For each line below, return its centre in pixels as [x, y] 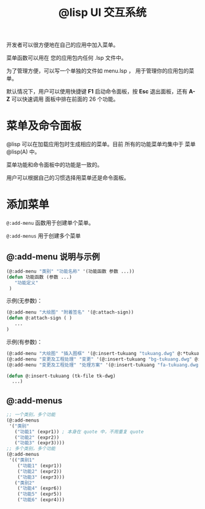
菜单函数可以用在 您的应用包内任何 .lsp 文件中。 [67, 58]
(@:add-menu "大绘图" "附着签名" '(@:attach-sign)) [70, 312]
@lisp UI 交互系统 [103, 13]
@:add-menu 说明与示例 [53, 257]
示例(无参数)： [24, 301]
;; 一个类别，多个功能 [31, 415]
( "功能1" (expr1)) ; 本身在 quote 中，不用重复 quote [79, 431]
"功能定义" [26, 283]
